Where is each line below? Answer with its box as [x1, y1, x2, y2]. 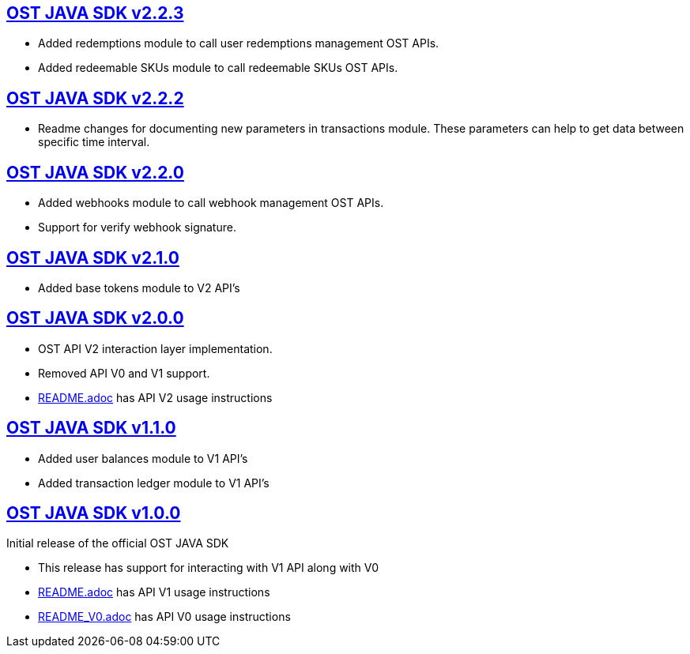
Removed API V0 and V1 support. [38, 366, 210, 380]
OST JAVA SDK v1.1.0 [6, 418, 176, 438]
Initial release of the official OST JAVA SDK [6, 536, 229, 551]
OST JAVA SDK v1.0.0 [6, 503, 181, 524]
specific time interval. [38, 135, 150, 149]
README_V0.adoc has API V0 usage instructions [38, 610, 291, 624]
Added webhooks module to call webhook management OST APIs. [38, 196, 384, 210]
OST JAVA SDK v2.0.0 [6, 308, 184, 329]
